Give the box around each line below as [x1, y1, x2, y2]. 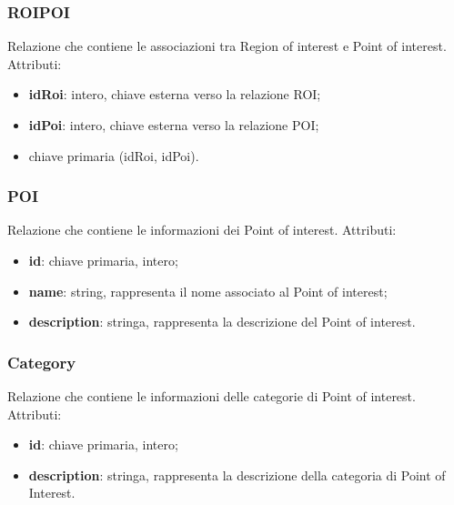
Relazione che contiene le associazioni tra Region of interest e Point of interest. [7, 36, 447, 56]
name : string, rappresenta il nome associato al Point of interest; [28, 281, 388, 300]
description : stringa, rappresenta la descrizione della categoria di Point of [28, 465, 446, 484]
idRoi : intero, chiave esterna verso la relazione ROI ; [28, 85, 321, 104]
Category [7, 350, 76, 373]
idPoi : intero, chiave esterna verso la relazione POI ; [28, 116, 319, 134]
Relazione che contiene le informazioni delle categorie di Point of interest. [7, 387, 416, 405]
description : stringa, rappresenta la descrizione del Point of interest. [28, 312, 416, 331]
